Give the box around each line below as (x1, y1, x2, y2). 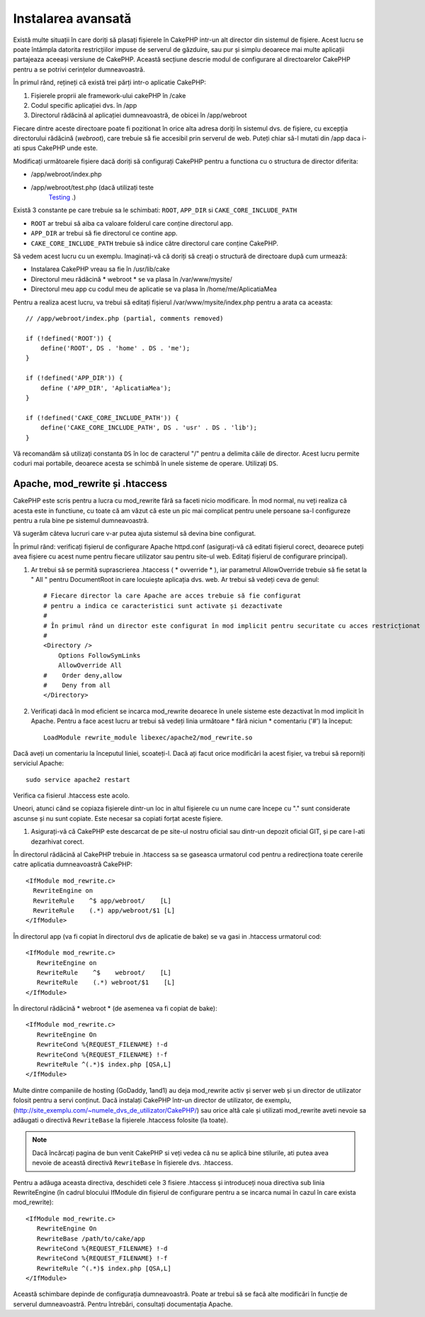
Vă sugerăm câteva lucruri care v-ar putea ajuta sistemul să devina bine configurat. (13, 529, 256, 538)
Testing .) (48, 193, 76, 202)
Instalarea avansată (13, 11, 132, 26)
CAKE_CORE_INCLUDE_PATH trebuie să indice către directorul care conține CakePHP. (30, 238, 279, 248)
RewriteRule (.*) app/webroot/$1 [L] (33, 906, 176, 915)
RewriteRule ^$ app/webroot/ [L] (33, 896, 171, 905)
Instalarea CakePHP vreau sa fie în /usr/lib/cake (30, 265, 170, 273)
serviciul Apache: (13, 759, 64, 768)
